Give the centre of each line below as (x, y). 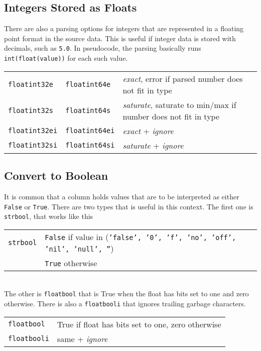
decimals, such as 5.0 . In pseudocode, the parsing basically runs (103, 48)
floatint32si (33, 145)
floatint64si (90, 145)
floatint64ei (90, 131)
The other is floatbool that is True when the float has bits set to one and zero (126, 294)
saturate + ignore (153, 145)
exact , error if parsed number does (183, 78)
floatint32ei (33, 131)
